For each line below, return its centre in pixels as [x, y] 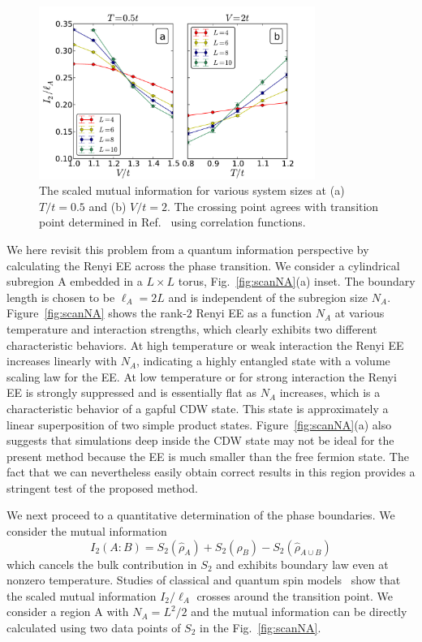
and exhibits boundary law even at [302, 564]
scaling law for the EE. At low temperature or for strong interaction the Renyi [202, 376]
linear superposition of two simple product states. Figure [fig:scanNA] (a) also [199, 424]
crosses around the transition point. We [295, 595]
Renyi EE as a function [254, 313]
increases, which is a [330, 392]
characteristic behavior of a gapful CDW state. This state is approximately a [198, 408]
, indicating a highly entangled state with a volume [263, 361]
